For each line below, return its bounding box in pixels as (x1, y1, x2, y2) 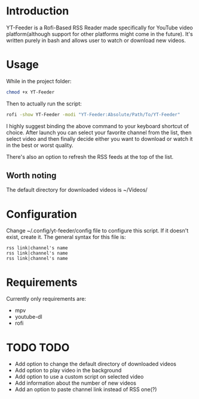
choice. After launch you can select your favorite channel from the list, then (6, 129, 192, 136)
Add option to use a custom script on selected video (14, 373, 144, 380)
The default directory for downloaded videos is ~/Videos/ (6, 186, 148, 194)
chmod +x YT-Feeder (6, 89, 55, 95)
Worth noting (6, 171, 57, 181)
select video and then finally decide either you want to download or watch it (6, 135, 193, 142)
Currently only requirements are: (6, 295, 87, 303)
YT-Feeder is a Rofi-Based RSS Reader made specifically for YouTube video (6, 24, 193, 31)
